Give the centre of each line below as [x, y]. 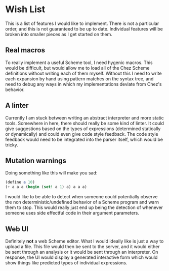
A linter [17, 106]
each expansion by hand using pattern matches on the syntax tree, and [79, 79]
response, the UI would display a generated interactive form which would [81, 257]
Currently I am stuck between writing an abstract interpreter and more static [85, 117]
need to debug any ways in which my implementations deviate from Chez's [83, 84]
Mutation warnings [36, 160]
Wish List [25, 9]
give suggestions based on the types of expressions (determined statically [83, 129]
